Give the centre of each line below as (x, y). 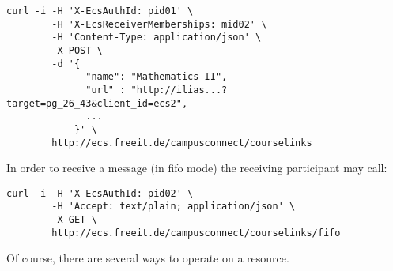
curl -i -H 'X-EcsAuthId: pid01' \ (100, 11)
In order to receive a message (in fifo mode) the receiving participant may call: (197, 168)
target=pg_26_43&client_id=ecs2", (97, 103)
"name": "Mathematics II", (157, 77)
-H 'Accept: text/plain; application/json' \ (174, 207)
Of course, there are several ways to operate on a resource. (148, 258)
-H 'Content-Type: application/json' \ (157, 38)
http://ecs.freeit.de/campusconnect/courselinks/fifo (196, 233)
